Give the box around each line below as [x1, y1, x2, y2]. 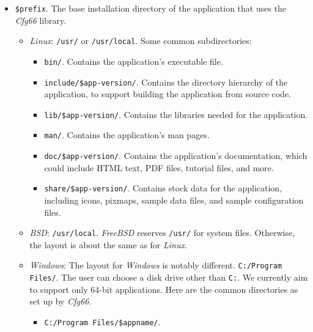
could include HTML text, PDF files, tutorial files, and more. [44, 161, 274, 174]
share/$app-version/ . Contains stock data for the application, [44, 182, 282, 194]
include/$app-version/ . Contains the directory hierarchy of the [44, 75, 288, 88]
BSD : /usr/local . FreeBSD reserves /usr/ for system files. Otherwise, [29, 226, 295, 239]
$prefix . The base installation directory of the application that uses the [15, 2, 287, 14]
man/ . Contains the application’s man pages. [44, 128, 210, 141]
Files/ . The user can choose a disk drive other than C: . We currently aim [29, 271, 308, 284]
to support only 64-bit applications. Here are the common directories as [29, 282, 298, 295]
